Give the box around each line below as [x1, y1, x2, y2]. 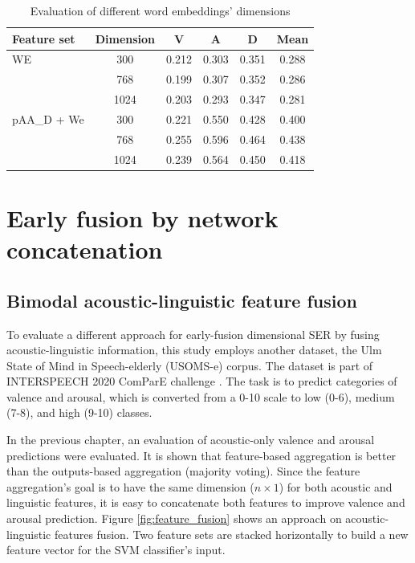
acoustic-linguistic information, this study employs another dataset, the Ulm [6, 341, 382, 358]
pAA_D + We [12, 110, 84, 127]
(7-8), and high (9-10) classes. [6, 404, 153, 421]
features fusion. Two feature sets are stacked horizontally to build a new [54, 525, 409, 542]
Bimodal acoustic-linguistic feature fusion [6, 288, 357, 312]
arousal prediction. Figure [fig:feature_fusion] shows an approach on [6, 510, 342, 527]
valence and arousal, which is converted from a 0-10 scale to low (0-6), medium [6, 388, 395, 405]
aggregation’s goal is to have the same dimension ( [6, 478, 254, 495]
